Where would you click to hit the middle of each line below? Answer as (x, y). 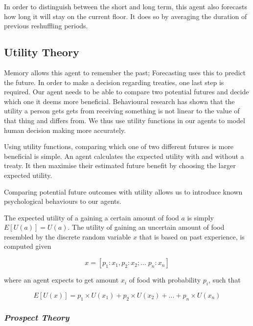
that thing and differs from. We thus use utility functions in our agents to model (125, 120)
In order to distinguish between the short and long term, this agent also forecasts (126, 6)
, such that (224, 280)
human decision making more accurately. (65, 130)
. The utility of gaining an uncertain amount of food (146, 227)
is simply (200, 217)
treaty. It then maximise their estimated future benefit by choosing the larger (120, 165)
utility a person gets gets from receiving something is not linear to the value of (122, 111)
